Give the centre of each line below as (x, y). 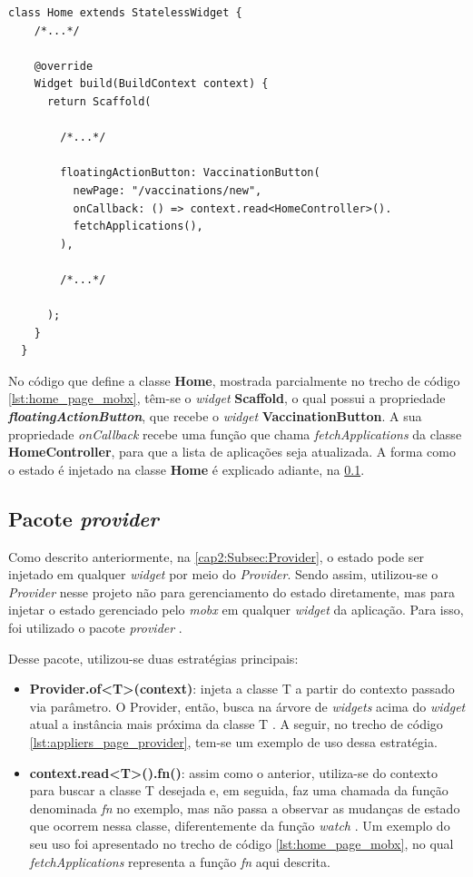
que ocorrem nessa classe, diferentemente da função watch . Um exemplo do (240, 826)
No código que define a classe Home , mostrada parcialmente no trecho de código (234, 380)
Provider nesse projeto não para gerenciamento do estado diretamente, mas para (232, 591)
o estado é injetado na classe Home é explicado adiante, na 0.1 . (187, 469)
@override (64, 66)
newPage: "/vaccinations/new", (168, 190)
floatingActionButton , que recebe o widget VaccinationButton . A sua (215, 416)
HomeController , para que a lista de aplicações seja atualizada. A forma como (232, 452)
